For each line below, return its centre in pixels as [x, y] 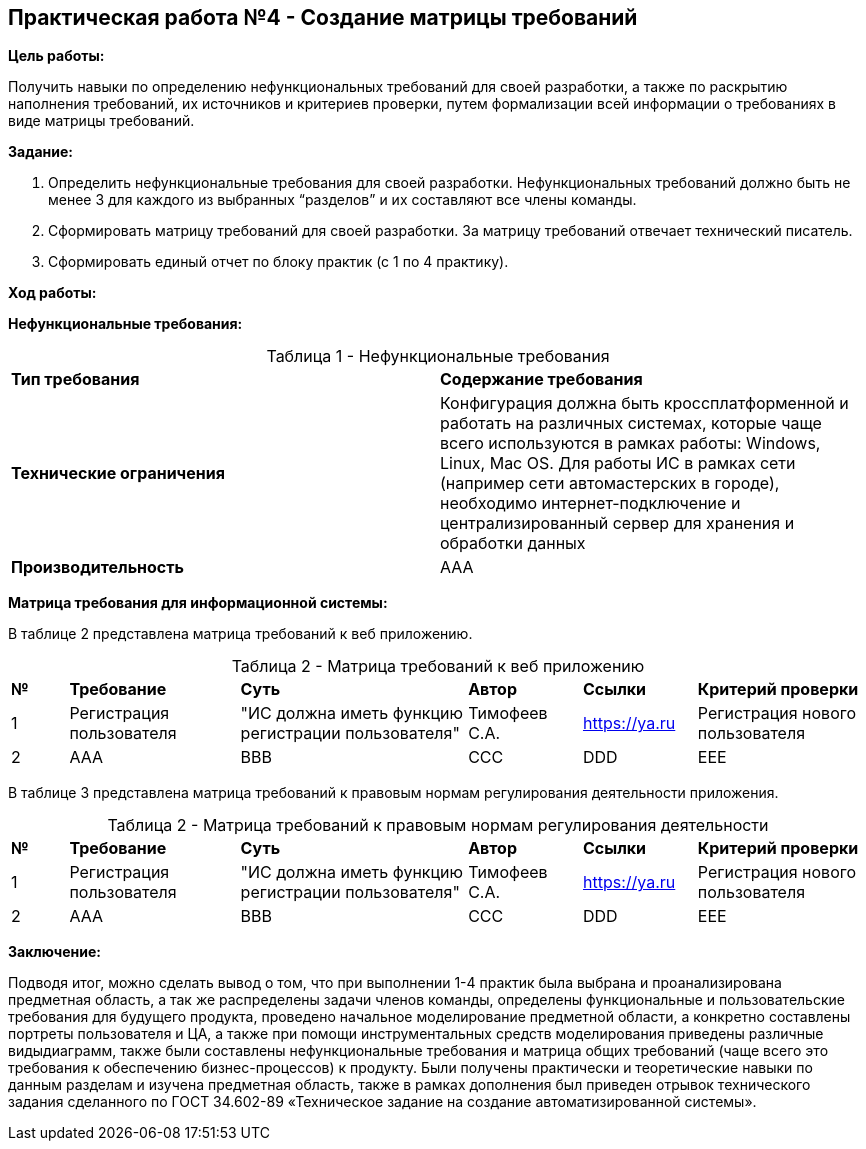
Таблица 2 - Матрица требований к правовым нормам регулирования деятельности [438, 825]
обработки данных [513, 543]
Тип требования [75, 379]
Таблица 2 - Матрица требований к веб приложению [438, 666]
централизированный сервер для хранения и [617, 523]
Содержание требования [541, 379]
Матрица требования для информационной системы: [198, 603]
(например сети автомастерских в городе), [610, 483]
